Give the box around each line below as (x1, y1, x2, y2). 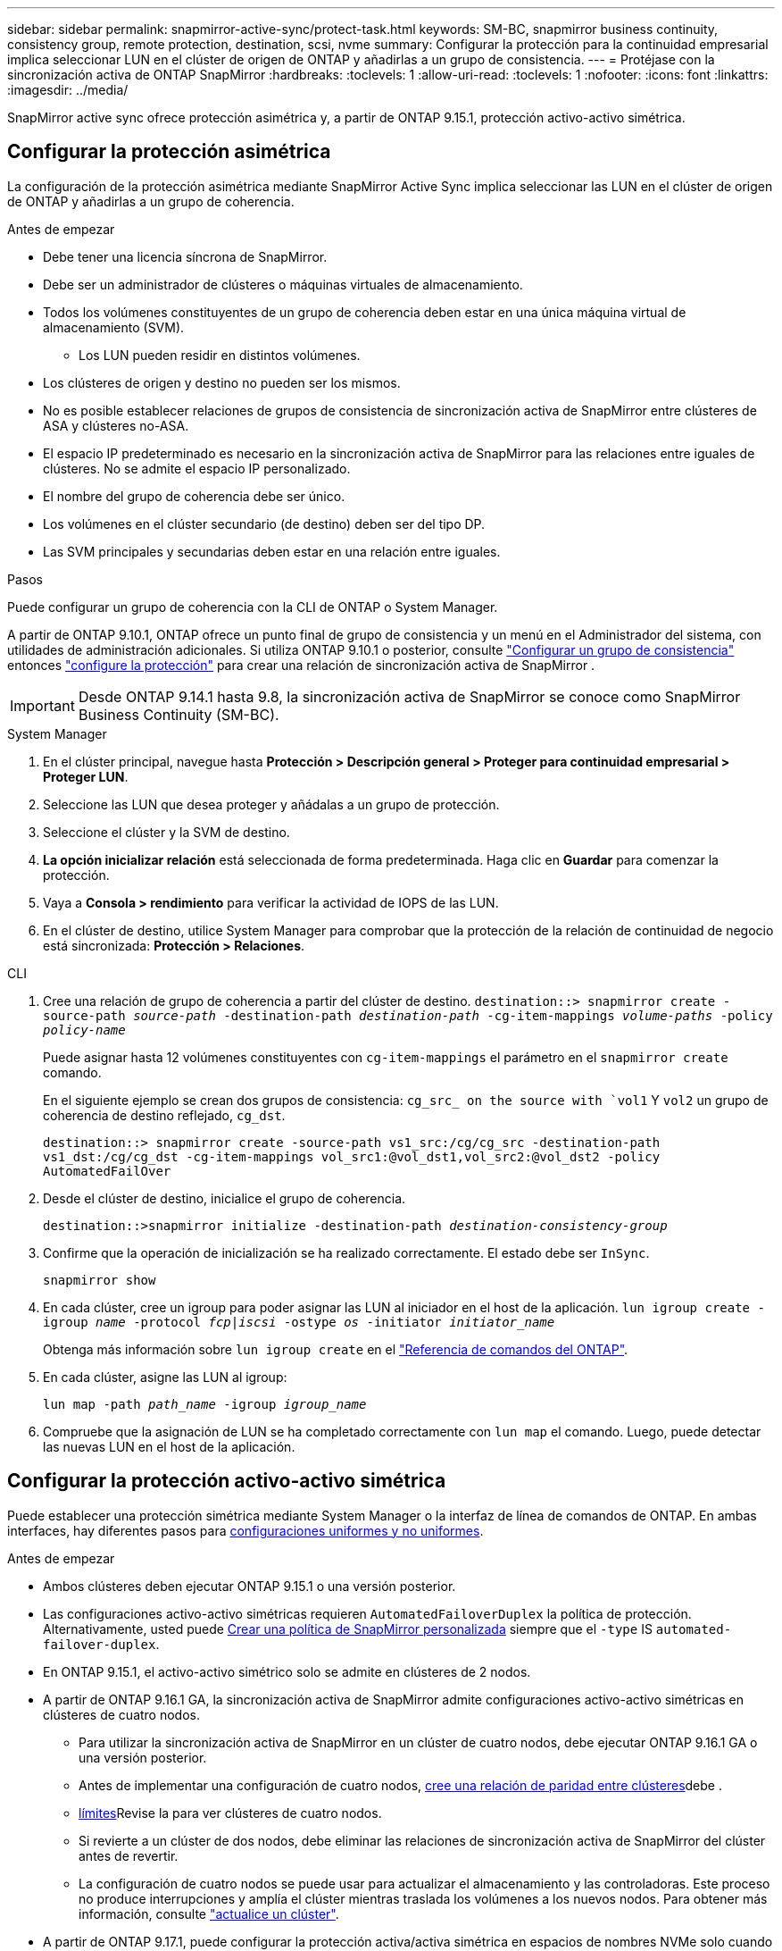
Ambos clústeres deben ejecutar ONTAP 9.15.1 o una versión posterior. (43, 1578, 456, 1594)
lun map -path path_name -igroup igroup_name (43, 1396, 367, 1411)
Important (10, 696, 75, 715)
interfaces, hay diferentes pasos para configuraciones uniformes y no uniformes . (7, 1522, 484, 1538)
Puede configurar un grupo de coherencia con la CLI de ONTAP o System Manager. (7, 599, 498, 615)
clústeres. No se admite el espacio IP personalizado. (43, 460, 351, 476)
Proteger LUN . (43, 768, 129, 784)
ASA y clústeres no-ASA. (43, 417, 189, 433)
